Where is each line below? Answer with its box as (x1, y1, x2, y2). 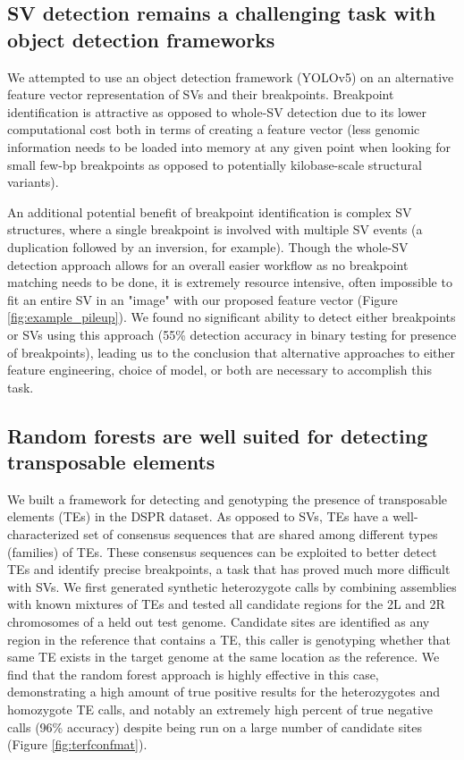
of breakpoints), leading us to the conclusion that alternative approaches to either (7, 342, 455, 361)
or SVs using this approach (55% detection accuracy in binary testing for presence (7, 325, 457, 343)
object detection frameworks (7, 25, 275, 53)
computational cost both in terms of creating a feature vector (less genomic (7, 120, 420, 139)
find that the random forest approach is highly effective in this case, (7, 664, 379, 683)
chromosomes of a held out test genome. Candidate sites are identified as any (7, 612, 430, 631)
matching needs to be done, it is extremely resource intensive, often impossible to (7, 273, 452, 291)
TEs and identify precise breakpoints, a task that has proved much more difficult (7, 560, 451, 578)
